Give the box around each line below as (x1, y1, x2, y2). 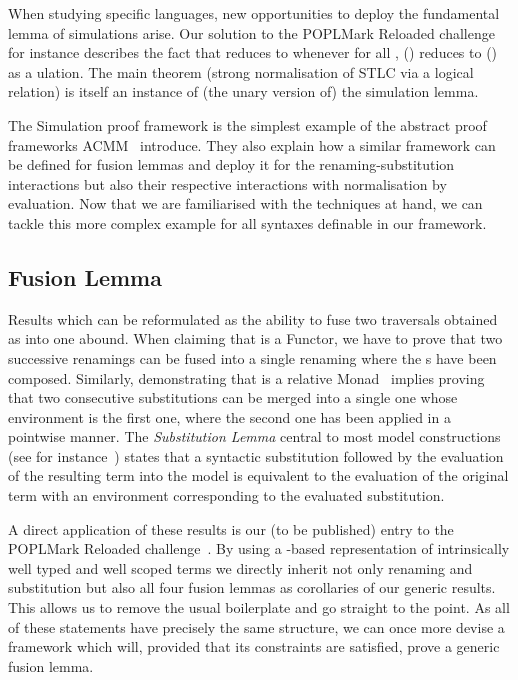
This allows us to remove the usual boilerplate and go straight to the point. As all (8, 597, 510, 618)
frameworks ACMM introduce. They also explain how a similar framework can (8, 134, 496, 155)
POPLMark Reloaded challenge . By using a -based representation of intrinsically (8, 538, 510, 559)
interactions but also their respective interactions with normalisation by (8, 173, 447, 194)
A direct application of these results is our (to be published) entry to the (8, 518, 454, 539)
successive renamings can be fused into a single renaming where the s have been (8, 347, 497, 368)
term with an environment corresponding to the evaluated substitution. (8, 485, 445, 506)
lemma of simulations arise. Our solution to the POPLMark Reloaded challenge (8, 22, 495, 43)
